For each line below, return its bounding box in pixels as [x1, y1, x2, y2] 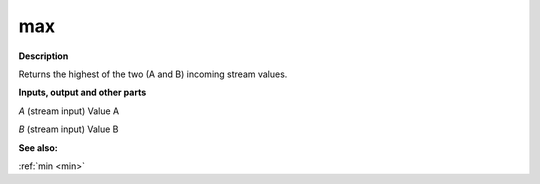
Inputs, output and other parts [18, 86, 147, 99]
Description [18, 50, 69, 62]
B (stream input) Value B [18, 123, 119, 135]
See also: [18, 141, 59, 154]
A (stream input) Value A [18, 105, 120, 117]
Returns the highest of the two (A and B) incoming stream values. [18, 68, 288, 80]
